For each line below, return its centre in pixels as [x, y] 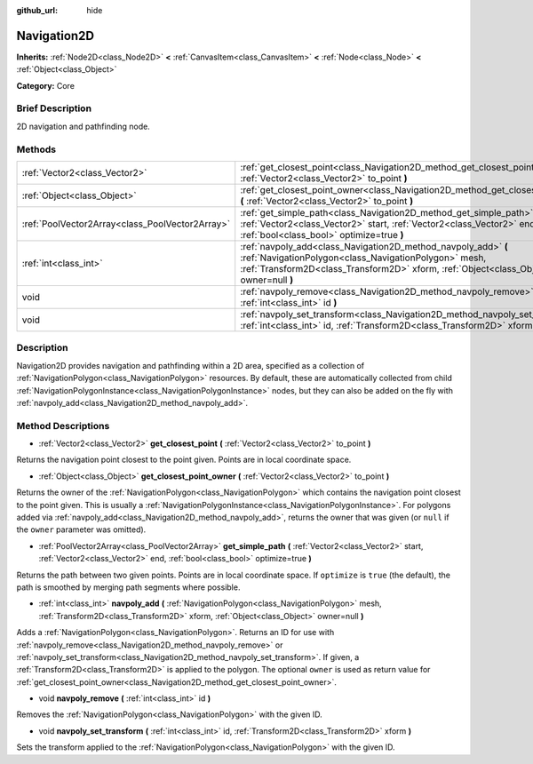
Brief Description [54, 108]
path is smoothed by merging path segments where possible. [128, 587]
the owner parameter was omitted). [81, 529]
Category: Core [46, 85]
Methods [36, 149]
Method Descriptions [63, 426]
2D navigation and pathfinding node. [83, 126]
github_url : [37, 10]
